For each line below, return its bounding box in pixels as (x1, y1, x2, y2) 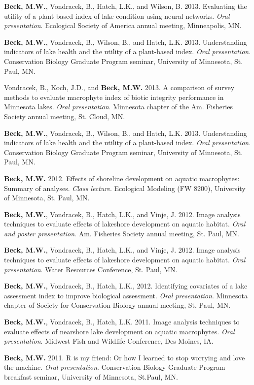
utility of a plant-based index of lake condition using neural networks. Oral (4, 10, 230, 21)
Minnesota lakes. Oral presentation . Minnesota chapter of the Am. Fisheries (4, 101, 233, 112)
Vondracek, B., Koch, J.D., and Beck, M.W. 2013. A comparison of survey (4, 82, 235, 93)
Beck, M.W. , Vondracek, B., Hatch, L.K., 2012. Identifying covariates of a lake (4, 281, 248, 291)
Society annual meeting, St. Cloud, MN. (4, 111, 125, 121)
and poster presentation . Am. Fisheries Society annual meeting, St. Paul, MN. (4, 228, 239, 238)
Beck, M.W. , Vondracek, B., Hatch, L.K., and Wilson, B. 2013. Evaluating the (4, 1, 247, 11)
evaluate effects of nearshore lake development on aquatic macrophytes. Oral (4, 326, 235, 336)
